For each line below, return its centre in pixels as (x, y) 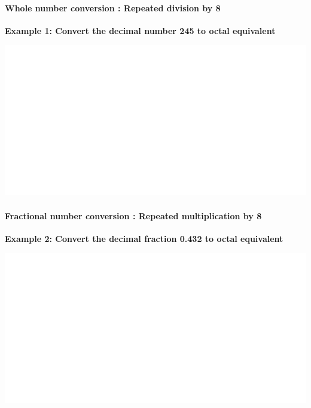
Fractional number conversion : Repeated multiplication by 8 (133, 215)
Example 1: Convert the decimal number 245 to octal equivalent (140, 30)
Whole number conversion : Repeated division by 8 (113, 7)
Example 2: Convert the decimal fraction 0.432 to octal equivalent (144, 238)
